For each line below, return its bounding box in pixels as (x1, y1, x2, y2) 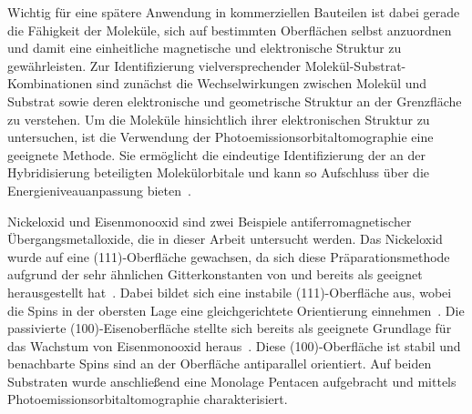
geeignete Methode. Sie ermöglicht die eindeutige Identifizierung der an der (7, 145, 426, 164)
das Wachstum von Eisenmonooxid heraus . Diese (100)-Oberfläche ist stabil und (7, 336, 461, 355)
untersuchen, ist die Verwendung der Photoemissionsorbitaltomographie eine (7, 127, 434, 146)
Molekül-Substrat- (304, 56, 406, 75)
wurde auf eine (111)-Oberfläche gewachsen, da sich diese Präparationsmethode (7, 247, 450, 266)
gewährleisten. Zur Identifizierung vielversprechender (7, 56, 302, 75)
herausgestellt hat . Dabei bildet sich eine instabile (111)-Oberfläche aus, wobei (7, 282, 452, 301)
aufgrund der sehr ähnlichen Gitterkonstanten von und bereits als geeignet (7, 265, 423, 284)
